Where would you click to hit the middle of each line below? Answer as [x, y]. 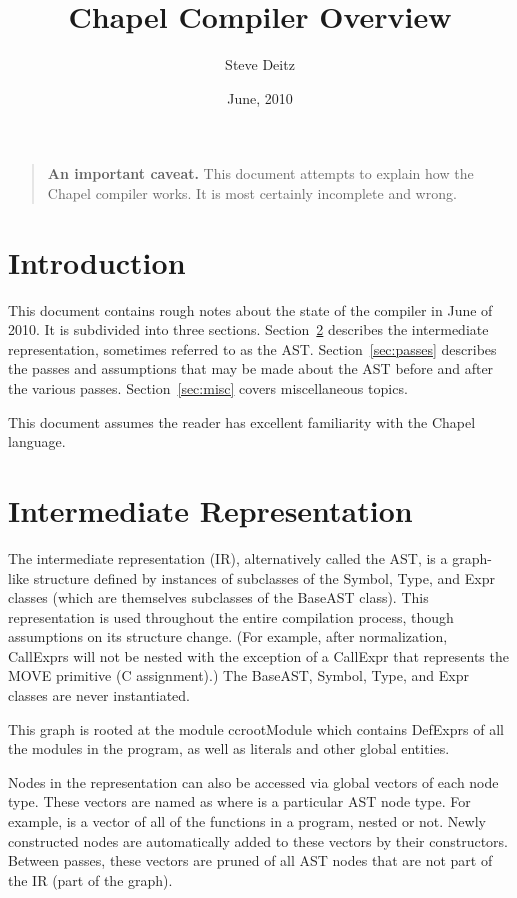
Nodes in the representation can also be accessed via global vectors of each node [253, 781]
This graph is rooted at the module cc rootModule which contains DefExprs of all [256, 728]
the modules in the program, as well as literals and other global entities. [229, 748]
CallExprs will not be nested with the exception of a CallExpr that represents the [258, 655]
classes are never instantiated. [99, 695]
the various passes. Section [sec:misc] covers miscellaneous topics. [208, 388]
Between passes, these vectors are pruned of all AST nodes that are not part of [250, 860]
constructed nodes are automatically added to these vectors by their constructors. [258, 840]
